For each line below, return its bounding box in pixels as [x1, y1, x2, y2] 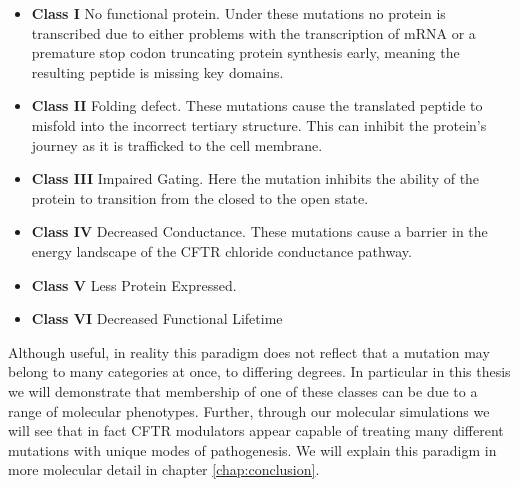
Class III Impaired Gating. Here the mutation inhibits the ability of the [31, 168, 480, 189]
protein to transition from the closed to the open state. [31, 187, 369, 208]
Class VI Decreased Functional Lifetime [31, 308, 283, 329]
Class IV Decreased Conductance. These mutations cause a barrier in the [31, 221, 488, 242]
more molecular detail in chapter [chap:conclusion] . [8, 459, 320, 480]
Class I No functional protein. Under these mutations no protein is [31, 3, 446, 23]
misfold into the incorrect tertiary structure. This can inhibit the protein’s [31, 114, 487, 135]
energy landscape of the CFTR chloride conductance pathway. [31, 240, 412, 261]
